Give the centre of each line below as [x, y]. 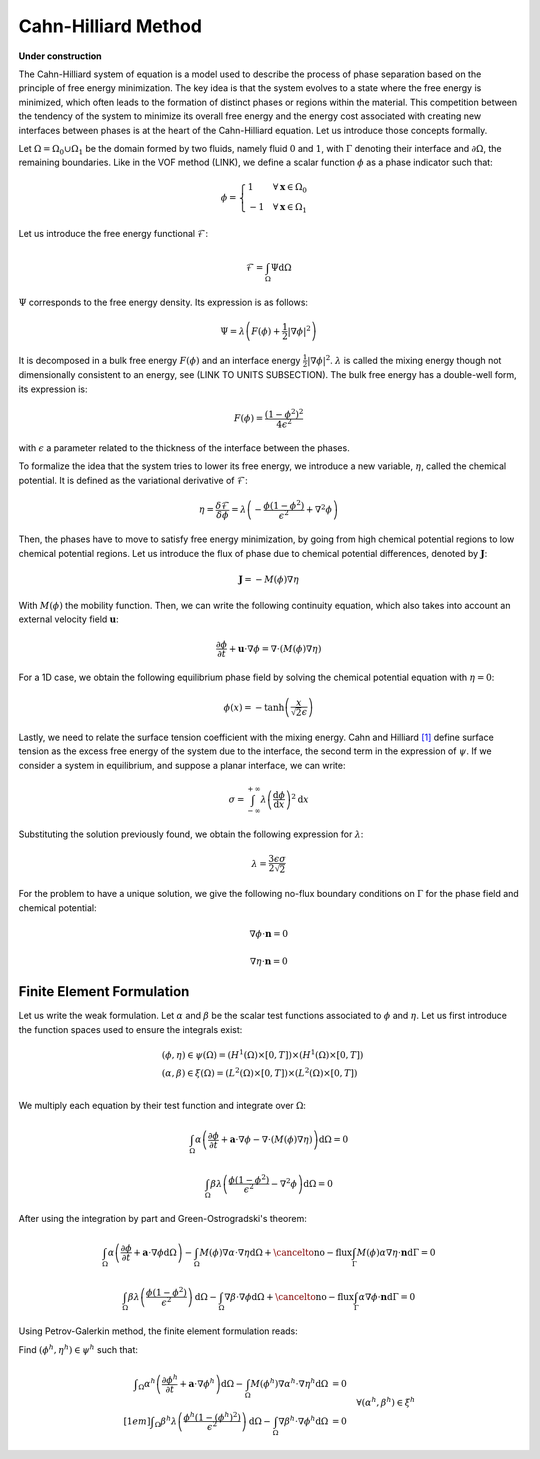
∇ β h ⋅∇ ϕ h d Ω [303, 1420]
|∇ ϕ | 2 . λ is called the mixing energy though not [404, 359]
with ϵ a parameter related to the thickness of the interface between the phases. [184, 448]
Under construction [60, 56]
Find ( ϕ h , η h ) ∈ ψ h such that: [78, 1349]
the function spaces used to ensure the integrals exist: [130, 1029]
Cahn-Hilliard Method [110, 26]
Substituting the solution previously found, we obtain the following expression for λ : [191, 834]
